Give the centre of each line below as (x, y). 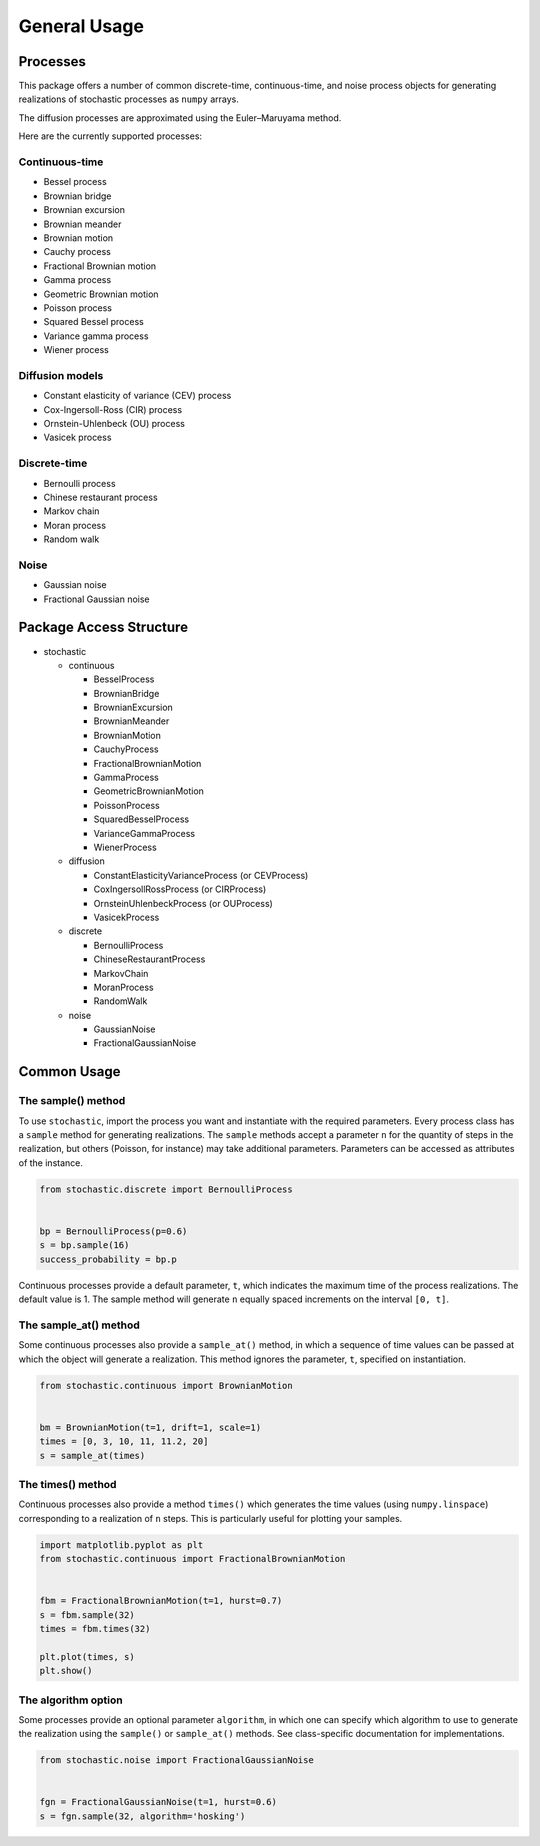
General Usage (81, 26)
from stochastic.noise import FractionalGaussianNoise (176, 1760)
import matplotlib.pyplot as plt (121, 1544)
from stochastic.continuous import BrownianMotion (166, 1385)
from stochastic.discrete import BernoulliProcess (166, 1189)
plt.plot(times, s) (87, 1656)
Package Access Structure (103, 627)
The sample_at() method (79, 1325)
